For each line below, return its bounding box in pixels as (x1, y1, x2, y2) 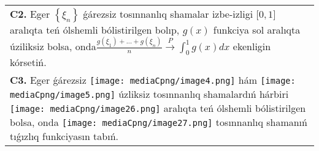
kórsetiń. (10, 55, 47, 70)
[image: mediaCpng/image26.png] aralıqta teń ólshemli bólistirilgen (10, 101, 306, 116)
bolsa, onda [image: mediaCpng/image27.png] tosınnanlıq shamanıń (10, 115, 307, 130)
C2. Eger (10, 7, 50, 21)
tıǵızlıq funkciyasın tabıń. (10, 129, 119, 144)
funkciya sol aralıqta (213, 23, 301, 37)
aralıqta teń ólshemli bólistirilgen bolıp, (10, 23, 180, 37)
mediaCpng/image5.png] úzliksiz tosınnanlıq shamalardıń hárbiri (10, 87, 289, 101)
